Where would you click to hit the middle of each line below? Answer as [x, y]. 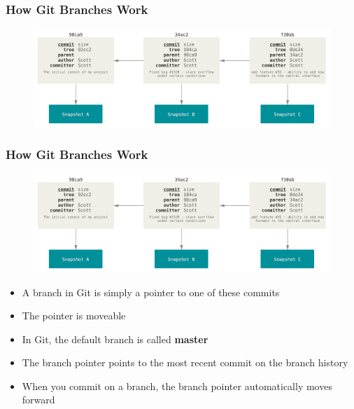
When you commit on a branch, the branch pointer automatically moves [177, 386]
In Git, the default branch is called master [115, 339]
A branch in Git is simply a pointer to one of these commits [151, 292]
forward [38, 400]
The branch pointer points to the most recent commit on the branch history [185, 362]
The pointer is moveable [74, 316]
